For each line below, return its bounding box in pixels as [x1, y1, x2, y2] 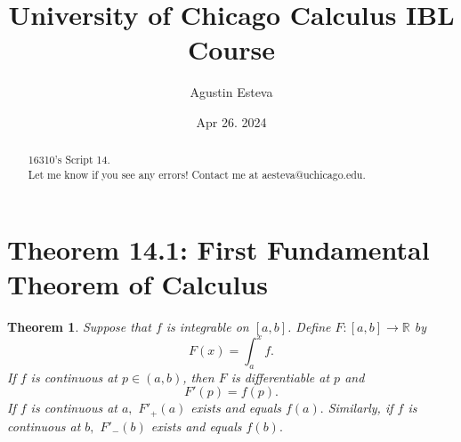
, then [182, 367, 214, 386]
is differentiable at [230, 367, 330, 386]
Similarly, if [328, 398, 393, 417]
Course [187, 31, 275, 68]
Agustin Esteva [190, 83, 273, 101]
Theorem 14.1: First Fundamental [7, 230, 430, 267]
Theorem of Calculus [7, 265, 268, 301]
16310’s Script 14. [28, 152, 110, 167]
